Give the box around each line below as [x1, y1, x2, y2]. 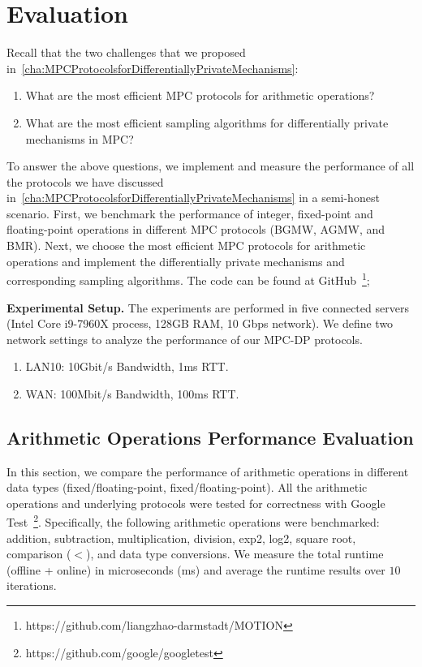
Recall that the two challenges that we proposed [6, 44, 246, 61]
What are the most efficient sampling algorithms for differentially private [25, 114, 389, 131]
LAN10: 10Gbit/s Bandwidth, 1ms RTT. [25, 358, 229, 375]
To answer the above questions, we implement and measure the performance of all [6, 157, 415, 174]
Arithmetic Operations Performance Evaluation [6, 424, 414, 450]
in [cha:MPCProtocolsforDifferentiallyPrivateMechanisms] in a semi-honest [6, 189, 380, 206]
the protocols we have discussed [6, 173, 164, 190]
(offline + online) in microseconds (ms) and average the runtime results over [6, 561, 385, 578]
